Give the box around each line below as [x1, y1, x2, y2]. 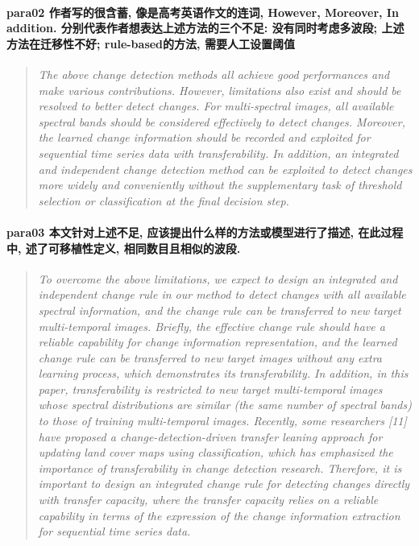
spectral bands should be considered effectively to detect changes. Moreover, [38, 113, 405, 130]
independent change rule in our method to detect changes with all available [38, 286, 406, 303]
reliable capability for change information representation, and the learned [38, 333, 397, 350]
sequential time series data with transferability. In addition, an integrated [38, 144, 399, 161]
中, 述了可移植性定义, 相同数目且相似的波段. [6, 239, 241, 256]
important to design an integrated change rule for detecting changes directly [38, 475, 410, 492]
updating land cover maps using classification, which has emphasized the [38, 444, 393, 461]
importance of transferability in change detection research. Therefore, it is [38, 459, 402, 476]
